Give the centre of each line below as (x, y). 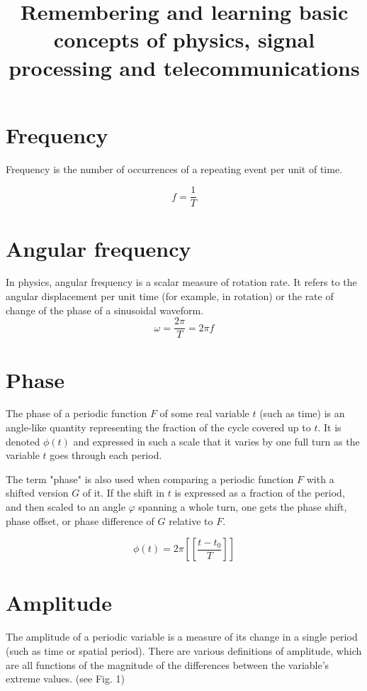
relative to (191, 520)
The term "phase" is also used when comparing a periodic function (150, 479)
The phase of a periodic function (77, 413)
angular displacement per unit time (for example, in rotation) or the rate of (170, 296)
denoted (23, 441)
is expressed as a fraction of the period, (260, 493)
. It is (329, 427)
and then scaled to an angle (66, 507)
